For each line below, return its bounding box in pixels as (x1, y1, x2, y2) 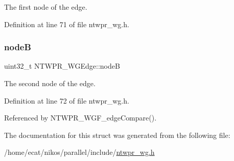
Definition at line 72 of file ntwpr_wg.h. (4, 95, 129, 106)
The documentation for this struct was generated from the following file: (4, 129, 230, 140)
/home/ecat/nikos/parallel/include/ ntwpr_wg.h (4, 147, 155, 157)
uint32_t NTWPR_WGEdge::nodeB (4, 61, 120, 71)
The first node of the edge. (4, 2, 87, 12)
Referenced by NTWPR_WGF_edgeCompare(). (4, 112, 157, 123)
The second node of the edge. (4, 78, 96, 88)
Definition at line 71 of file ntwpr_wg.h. (4, 18, 129, 29)
